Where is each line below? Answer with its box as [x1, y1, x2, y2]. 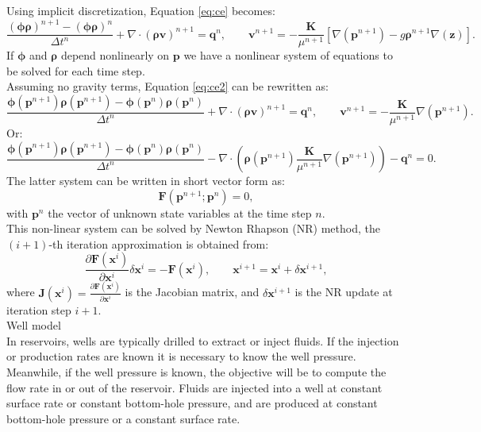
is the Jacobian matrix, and [125, 283, 260, 300]
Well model [6, 317, 61, 334]
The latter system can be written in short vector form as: [6, 172, 285, 188]
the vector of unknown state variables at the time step [48, 204, 312, 221]
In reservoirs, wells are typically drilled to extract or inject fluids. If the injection [6, 332, 399, 349]
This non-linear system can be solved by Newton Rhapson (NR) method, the [6, 220, 380, 237]
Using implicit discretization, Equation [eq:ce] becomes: [6, 2, 275, 18]
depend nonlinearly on [60, 47, 170, 64]
